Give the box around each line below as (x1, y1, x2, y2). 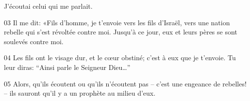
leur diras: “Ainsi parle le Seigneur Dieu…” (4, 62, 131, 72)
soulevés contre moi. (4, 36, 64, 46)
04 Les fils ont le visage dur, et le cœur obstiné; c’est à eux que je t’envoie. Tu (4, 52, 236, 63)
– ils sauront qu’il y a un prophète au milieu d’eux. (4, 88, 156, 98)
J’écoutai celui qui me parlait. (4, 1, 93, 11)
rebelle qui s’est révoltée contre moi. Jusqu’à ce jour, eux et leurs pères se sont (4, 27, 237, 37)
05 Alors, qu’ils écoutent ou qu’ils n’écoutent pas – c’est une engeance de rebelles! (4, 78, 247, 88)
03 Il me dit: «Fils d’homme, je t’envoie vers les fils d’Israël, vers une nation (4, 17, 230, 27)
